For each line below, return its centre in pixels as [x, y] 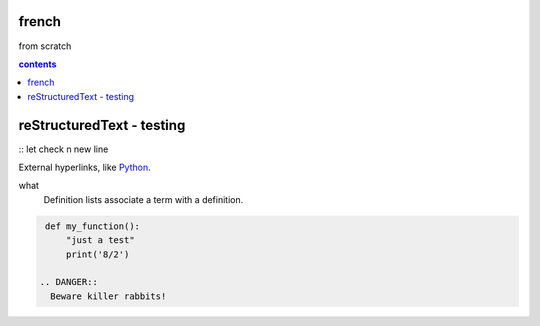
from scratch [45, 46]
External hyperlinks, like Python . [84, 167]
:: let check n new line [63, 149]
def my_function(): [92, 226]
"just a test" [100, 240]
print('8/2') [97, 254]
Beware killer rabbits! [108, 296]
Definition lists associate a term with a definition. [143, 199]
